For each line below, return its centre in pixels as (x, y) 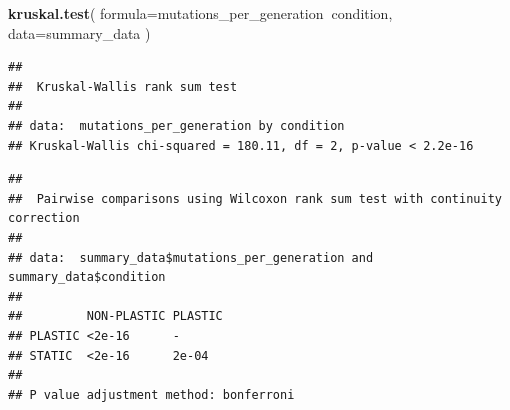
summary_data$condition (87, 277)
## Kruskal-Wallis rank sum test (123, 86)
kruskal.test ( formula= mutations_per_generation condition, (200, 13)
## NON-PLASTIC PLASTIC (115, 316)
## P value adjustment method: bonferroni (151, 394)
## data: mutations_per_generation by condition (176, 125)
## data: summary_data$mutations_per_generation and (191, 257)
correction (44, 218)
